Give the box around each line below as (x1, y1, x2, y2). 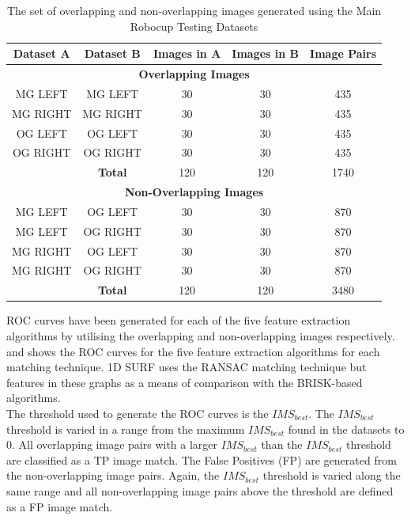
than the (261, 436, 303, 453)
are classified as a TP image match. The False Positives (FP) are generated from (6, 451, 397, 468)
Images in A (153, 45, 221, 62)
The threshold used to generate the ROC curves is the (6, 404, 269, 421)
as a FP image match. (6, 498, 113, 514)
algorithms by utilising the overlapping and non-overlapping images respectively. (6, 328, 395, 344)
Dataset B (84, 45, 141, 62)
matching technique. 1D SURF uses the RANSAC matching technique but (6, 359, 367, 375)
